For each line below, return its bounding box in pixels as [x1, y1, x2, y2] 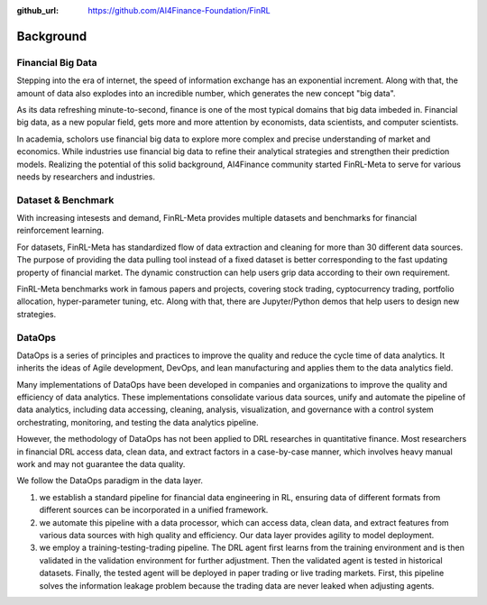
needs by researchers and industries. [16, 171, 155, 182]
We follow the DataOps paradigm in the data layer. [16, 475, 203, 486]
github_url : [16, 5, 59, 15]
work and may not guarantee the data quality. [16, 459, 186, 470]
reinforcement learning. [16, 225, 105, 236]
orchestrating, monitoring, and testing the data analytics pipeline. [16, 417, 259, 427]
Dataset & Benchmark [16, 194, 115, 206]
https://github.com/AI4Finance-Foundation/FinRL [87, 5, 271, 15]
